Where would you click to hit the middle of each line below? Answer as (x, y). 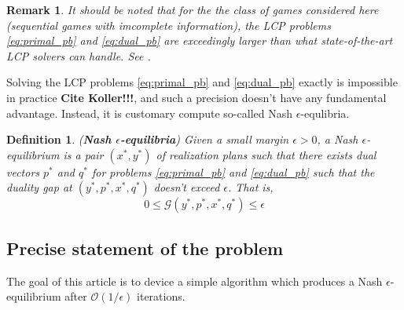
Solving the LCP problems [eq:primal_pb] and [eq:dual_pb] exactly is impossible (202, 82)
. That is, (251, 187)
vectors (23, 171)
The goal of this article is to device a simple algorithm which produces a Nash (195, 281)
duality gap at (39, 187)
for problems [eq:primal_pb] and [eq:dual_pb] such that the (233, 171)
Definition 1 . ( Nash (59, 139)
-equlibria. (325, 113)
